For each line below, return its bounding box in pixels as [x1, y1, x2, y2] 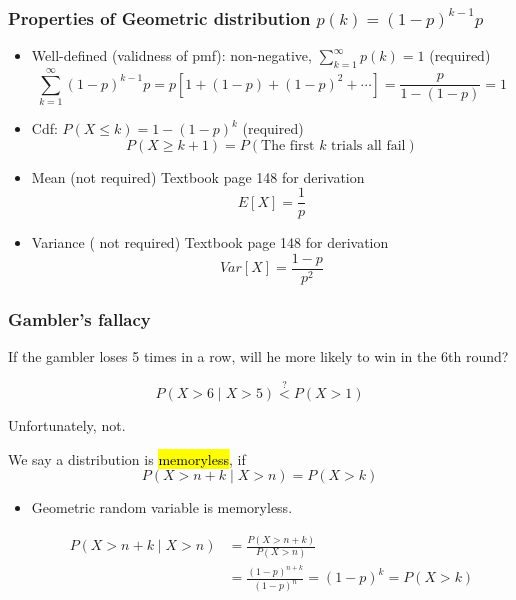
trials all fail [331, 138, 406, 153]
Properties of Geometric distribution [8, 5, 311, 30]
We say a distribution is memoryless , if [8, 448, 246, 469]
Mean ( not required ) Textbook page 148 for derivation [31, 166, 365, 187]
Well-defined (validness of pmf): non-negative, [31, 45, 312, 66]
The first [261, 138, 315, 153]
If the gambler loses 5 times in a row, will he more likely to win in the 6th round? [8, 346, 509, 367]
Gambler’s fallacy [8, 306, 151, 331]
